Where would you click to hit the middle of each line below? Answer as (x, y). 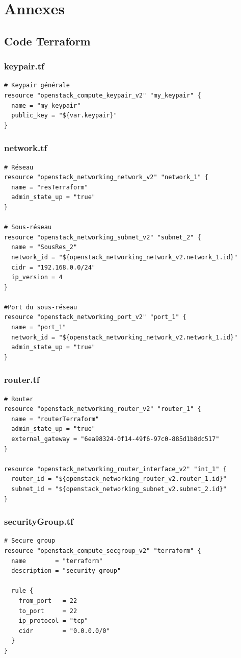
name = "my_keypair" (46, 105)
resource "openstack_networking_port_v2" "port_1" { (95, 317)
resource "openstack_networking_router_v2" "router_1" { (103, 409)
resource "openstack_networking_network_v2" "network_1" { (106, 177)
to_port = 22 (48, 611)
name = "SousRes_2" (44, 247)
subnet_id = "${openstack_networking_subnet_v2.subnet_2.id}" (119, 489)
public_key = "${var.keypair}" (64, 116)
